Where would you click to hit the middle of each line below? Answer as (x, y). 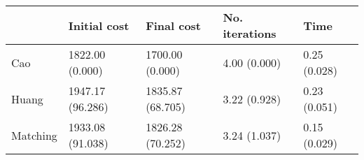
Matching (34, 135)
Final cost (174, 25)
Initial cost (99, 25)
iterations (250, 33)
